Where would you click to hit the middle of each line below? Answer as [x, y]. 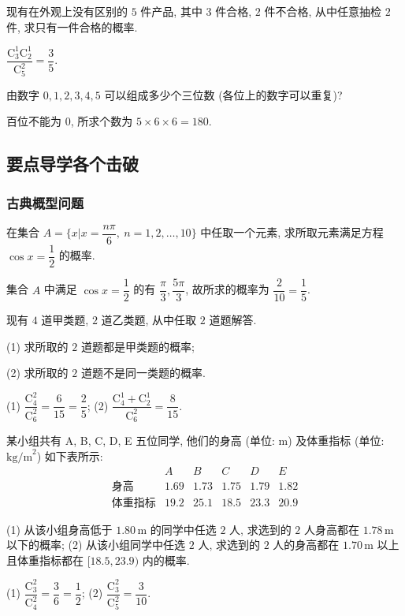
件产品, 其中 [171, 11]
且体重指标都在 [45, 560]
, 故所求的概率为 [227, 289]
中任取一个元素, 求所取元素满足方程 [292, 232]
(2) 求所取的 [37, 373]
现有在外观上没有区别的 [67, 11]
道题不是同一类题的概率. [143, 373]
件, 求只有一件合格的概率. [72, 26]
